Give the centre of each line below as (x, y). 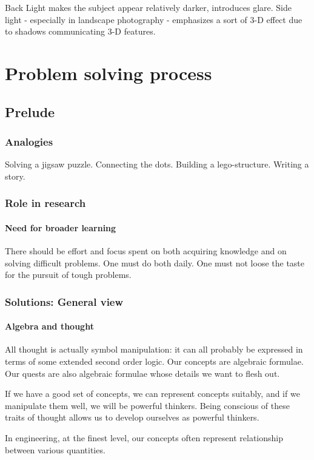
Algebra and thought (49, 326)
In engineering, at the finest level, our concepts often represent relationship (144, 437)
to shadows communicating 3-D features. (80, 31)
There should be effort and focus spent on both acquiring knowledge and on (146, 250)
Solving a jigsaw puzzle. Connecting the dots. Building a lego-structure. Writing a (157, 164)
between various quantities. (55, 449)
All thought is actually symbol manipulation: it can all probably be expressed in (154, 349)
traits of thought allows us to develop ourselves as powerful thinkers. (132, 417)
